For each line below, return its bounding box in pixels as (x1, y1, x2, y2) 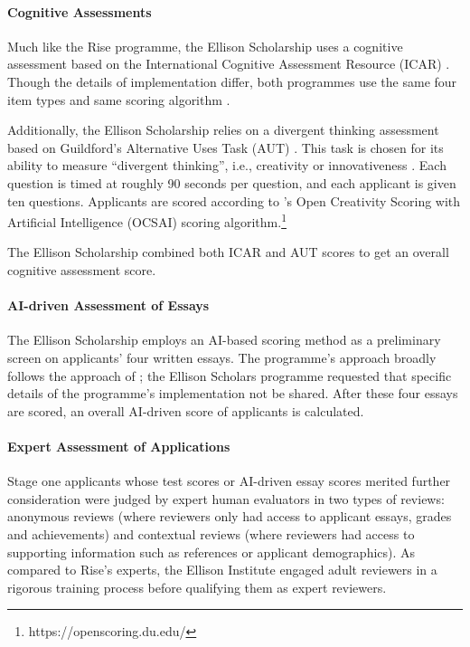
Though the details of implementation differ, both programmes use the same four (7, 71, 457, 90)
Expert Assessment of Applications (7, 436, 230, 455)
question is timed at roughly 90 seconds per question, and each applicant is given (7, 173, 456, 192)
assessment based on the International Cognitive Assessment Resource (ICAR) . (7, 54, 450, 73)
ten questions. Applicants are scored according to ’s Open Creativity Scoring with (7, 191, 461, 210)
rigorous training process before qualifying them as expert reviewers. (7, 577, 387, 596)
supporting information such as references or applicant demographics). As (7, 542, 416, 561)
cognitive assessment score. (7, 260, 156, 279)
